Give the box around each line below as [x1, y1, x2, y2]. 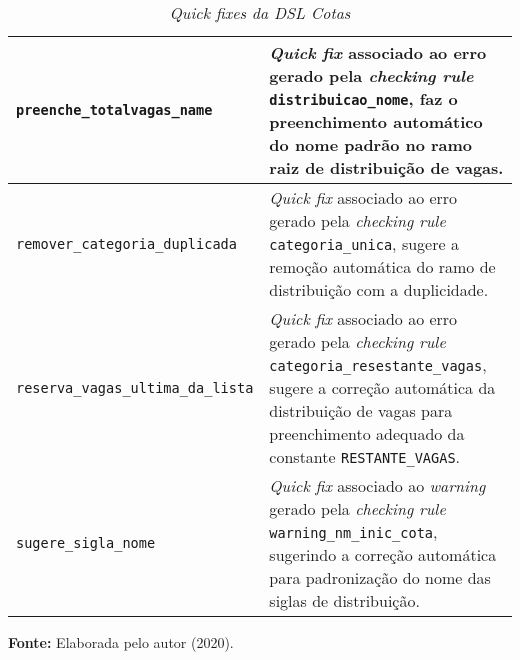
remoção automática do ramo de [269, 255, 496, 278]
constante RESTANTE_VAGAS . [269, 445, 461, 468]
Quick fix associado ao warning [269, 474, 486, 497]
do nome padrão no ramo [269, 133, 473, 156]
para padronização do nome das [269, 566, 491, 589]
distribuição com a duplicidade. [269, 278, 489, 301]
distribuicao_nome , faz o [269, 87, 458, 110]
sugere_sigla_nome [16, 535, 156, 551]
